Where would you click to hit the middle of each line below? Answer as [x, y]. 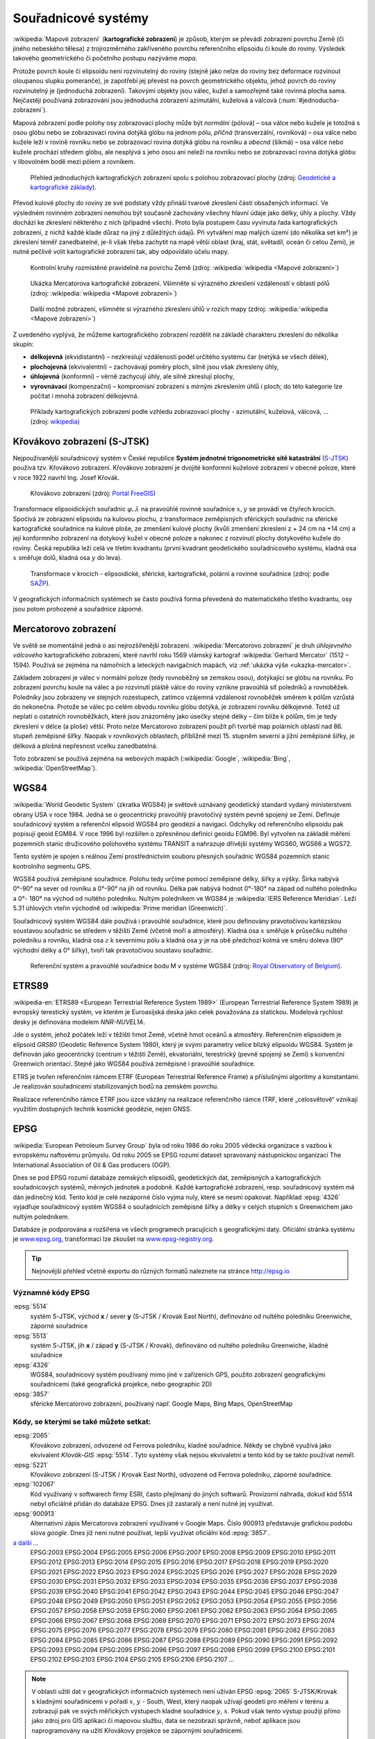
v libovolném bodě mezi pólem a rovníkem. [74, 162]
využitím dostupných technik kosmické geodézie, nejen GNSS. [102, 1109]
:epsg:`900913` [35, 1514]
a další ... [26, 1542]
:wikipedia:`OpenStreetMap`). [55, 768]
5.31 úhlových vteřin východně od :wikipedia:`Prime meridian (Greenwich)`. [120, 908]
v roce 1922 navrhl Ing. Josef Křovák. [66, 477]
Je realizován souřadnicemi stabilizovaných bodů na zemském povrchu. [116, 1087]
